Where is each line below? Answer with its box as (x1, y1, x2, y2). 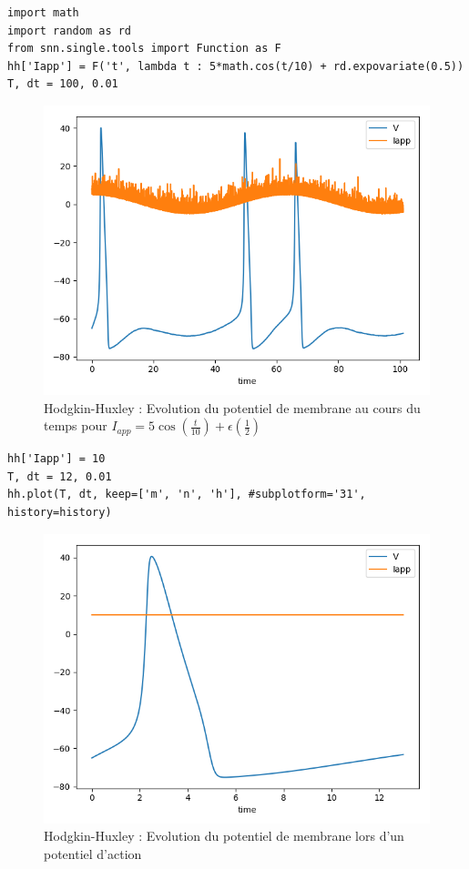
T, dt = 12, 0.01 (7, 470, 112, 483)
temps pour (44, 416, 107, 435)
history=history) (7, 505, 112, 519)
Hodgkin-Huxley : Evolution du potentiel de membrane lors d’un (44, 826, 404, 845)
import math (7, 6, 79, 19)
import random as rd (7, 24, 132, 37)
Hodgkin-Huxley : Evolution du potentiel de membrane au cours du (44, 398, 421, 417)
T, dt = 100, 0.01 (7, 77, 118, 91)
